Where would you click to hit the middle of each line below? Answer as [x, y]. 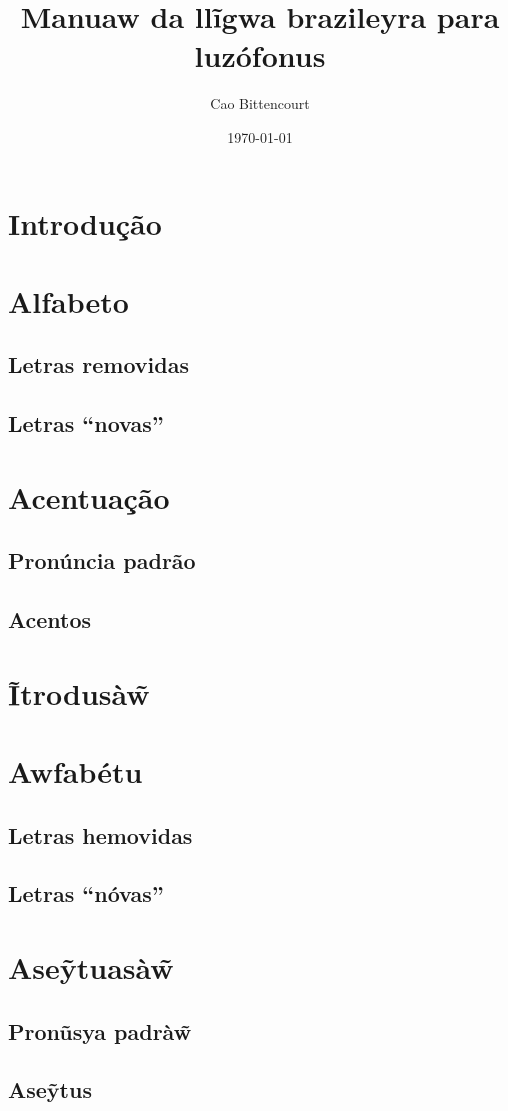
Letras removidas [98, 364]
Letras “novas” [86, 423]
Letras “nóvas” [86, 893]
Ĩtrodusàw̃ [79, 692]
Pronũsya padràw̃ [100, 1030]
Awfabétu [75, 771]
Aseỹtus [50, 1089]
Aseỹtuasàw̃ [91, 967]
